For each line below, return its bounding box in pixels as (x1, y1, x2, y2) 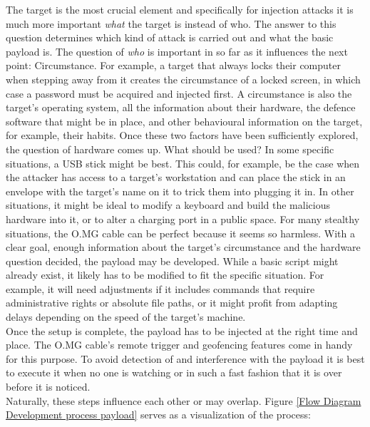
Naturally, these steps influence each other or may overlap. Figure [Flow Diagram (6, 393, 361, 408)
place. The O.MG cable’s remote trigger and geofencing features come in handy (6, 337, 353, 352)
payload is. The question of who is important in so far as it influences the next (6, 43, 348, 58)
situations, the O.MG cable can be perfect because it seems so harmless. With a (6, 225, 355, 240)
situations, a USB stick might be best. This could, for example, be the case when (6, 155, 360, 170)
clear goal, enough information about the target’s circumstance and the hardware (6, 240, 361, 254)
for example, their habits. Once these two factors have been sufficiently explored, (6, 128, 359, 143)
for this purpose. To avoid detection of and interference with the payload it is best (6, 351, 365, 366)
